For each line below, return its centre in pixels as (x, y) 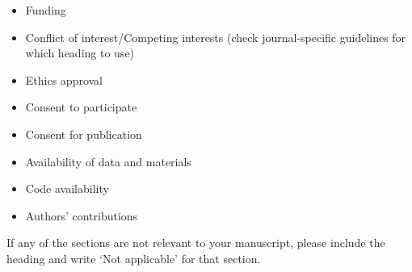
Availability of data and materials (108, 161)
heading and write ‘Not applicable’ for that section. (134, 258)
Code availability (67, 188)
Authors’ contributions (82, 215)
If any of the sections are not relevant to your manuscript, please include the (196, 243)
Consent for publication (84, 134)
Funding (46, 10)
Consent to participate (81, 107)
